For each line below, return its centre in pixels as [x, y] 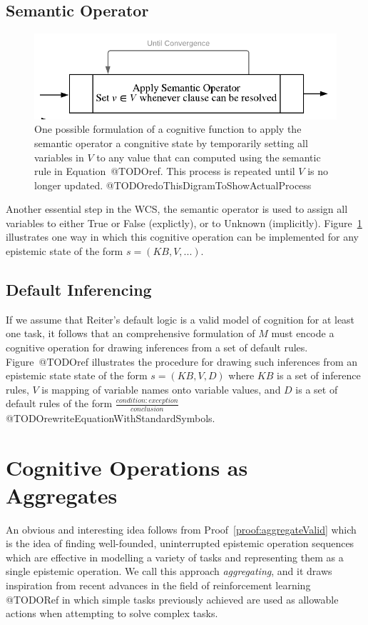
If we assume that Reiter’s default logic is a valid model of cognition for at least [180, 319]
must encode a [303, 333]
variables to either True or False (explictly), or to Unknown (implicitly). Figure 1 [184, 222]
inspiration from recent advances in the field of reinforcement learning [158, 585]
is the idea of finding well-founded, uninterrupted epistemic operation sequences [180, 543]
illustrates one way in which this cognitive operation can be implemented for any [183, 237]
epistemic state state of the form [77, 375]
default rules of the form [59, 403]
